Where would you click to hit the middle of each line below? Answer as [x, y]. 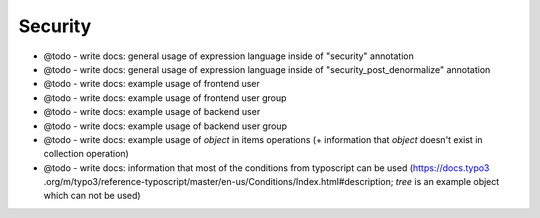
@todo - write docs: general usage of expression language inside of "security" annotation [229, 56]
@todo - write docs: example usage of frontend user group [165, 97]
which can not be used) [92, 196]
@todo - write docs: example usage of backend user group [165, 126]
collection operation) [86, 154]
